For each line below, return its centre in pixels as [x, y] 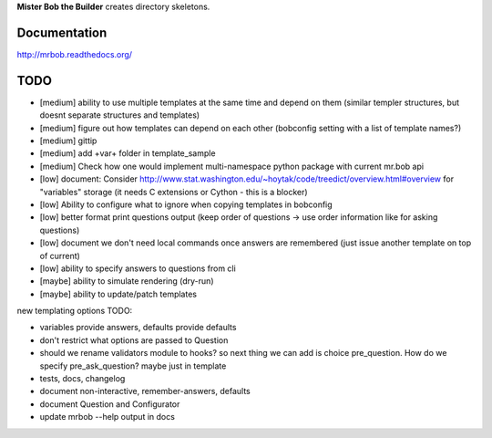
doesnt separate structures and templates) [120, 115]
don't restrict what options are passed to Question [134, 340]
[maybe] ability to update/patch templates [118, 294]
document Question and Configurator [110, 404]
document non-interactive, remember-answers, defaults [145, 391]
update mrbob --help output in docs [107, 417]
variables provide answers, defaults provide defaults [138, 328]
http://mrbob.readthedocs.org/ [74, 54]
